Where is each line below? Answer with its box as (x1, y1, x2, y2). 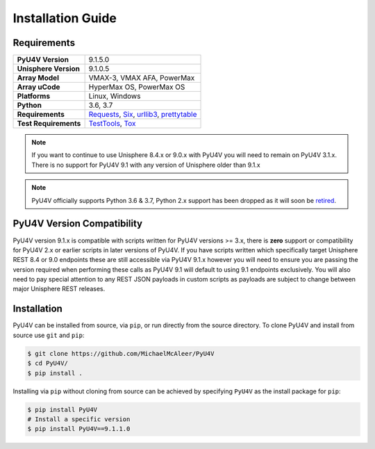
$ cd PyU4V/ (27, 359, 69, 368)
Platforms (17, 91, 51, 101)
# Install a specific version (27, 415, 131, 423)
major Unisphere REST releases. (12, 285, 106, 293)
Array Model (17, 73, 59, 83)
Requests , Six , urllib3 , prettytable (88, 110, 197, 120)
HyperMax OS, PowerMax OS (88, 82, 185, 92)
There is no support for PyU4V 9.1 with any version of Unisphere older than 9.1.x (31, 161, 260, 169)
